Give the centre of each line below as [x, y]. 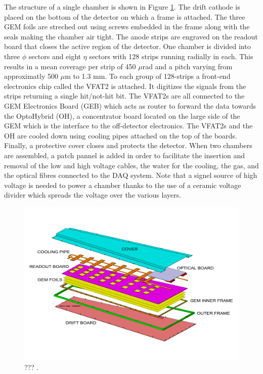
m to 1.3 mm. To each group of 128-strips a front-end [148, 76]
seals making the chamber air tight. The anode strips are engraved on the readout [131, 36]
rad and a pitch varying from [187, 66]
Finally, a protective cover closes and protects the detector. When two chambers [128, 145]
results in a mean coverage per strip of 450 [70, 66]
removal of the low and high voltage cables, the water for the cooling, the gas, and [131, 165]
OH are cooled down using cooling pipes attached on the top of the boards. [121, 135]
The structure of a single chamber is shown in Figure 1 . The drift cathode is [122, 7]
